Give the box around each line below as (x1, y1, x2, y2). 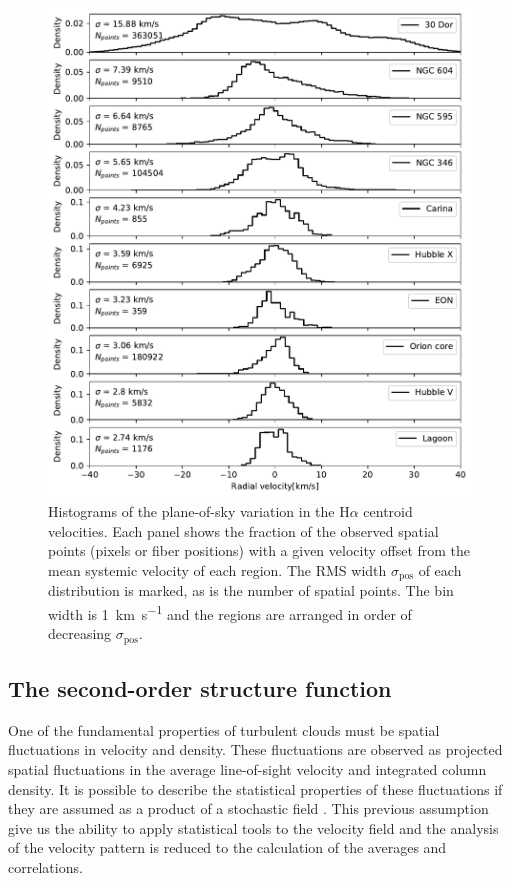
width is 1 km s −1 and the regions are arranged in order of (48, 600, 412, 624)
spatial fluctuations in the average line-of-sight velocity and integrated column (8, 759, 487, 779)
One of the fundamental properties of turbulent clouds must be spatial (8, 719, 440, 740)
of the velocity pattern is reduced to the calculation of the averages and (8, 837, 447, 858)
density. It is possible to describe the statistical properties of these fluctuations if (8, 778, 503, 799)
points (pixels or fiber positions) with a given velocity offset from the (48, 540, 471, 561)
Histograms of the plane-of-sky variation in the (48, 501, 335, 522)
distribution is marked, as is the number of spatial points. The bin (48, 580, 454, 601)
